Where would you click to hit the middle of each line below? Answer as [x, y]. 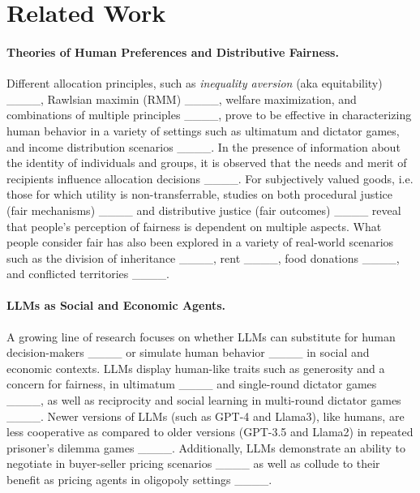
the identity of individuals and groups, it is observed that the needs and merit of [207, 163]
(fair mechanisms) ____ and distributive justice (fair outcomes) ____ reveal [204, 210]
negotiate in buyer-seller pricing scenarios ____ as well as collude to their [193, 463]
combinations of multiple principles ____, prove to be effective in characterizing [209, 115]
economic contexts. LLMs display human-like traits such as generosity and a [196, 368]
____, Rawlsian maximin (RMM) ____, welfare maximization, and [182, 99]
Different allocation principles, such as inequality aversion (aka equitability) [195, 83]
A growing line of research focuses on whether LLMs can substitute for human [201, 336]
